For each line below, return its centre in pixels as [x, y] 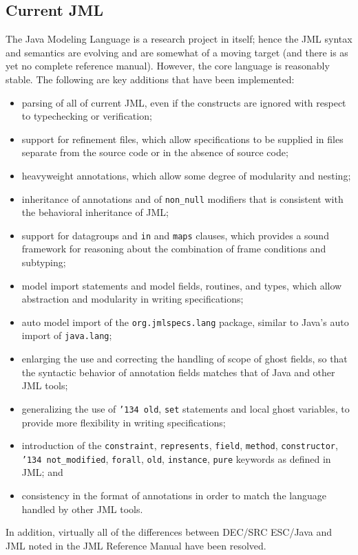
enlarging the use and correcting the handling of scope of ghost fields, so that [185, 359]
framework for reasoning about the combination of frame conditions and [174, 249]
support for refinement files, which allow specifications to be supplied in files [182, 139]
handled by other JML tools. [82, 509]
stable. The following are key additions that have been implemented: [150, 79]
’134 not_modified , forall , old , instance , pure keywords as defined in [176, 458]
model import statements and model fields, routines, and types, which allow [182, 285]
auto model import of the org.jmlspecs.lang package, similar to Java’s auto [185, 322]
